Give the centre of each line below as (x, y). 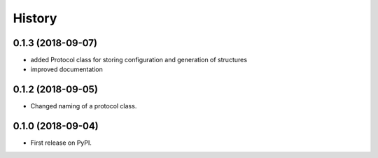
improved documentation (66, 69)
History (35, 18)
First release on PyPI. (61, 143)
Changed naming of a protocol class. (84, 106)
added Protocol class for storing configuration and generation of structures (139, 60)
